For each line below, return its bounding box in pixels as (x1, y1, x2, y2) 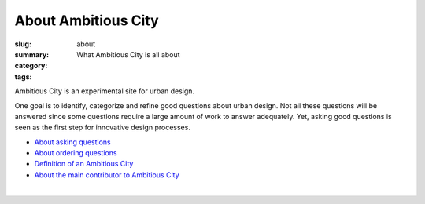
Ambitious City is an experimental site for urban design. (14, 86, 195, 96)
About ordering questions (34, 148, 117, 158)
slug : (14, 39, 31, 49)
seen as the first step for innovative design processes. (14, 122, 190, 133)
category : (14, 61, 48, 71)
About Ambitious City (14, 12, 159, 29)
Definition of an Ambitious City (34, 159, 134, 169)
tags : (14, 71, 32, 82)
